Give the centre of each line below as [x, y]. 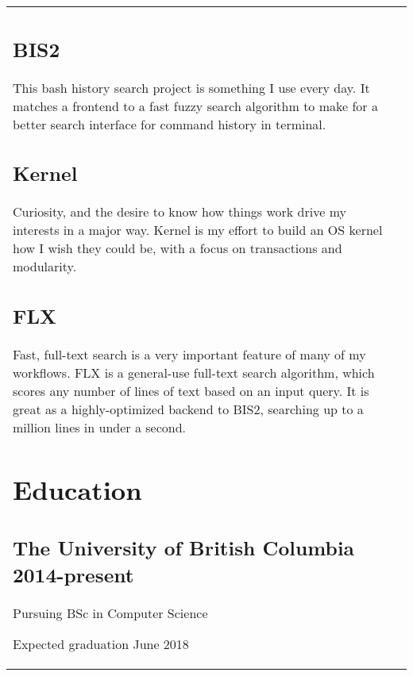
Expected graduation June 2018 [101, 643]
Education [77, 490]
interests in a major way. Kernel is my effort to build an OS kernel [198, 230]
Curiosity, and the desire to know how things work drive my [180, 211]
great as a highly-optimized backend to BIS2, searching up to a [188, 409]
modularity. [45, 266]
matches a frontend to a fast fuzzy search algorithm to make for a [195, 106]
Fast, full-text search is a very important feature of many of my [189, 354]
